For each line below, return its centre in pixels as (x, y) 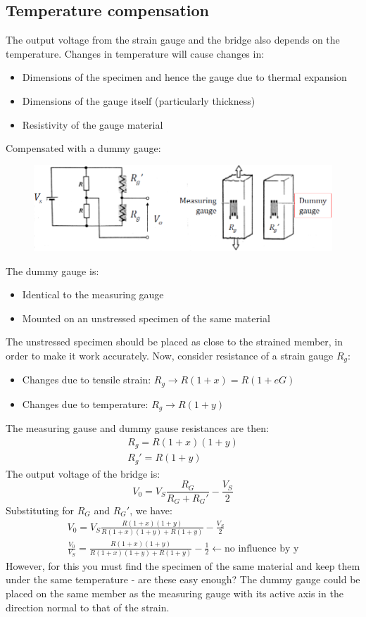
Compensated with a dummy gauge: (83, 148)
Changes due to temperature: (85, 403)
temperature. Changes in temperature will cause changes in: (135, 53)
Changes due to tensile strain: (87, 380)
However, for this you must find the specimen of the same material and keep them (183, 565)
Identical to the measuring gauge (93, 294)
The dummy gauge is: (52, 271)
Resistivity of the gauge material (93, 124)
